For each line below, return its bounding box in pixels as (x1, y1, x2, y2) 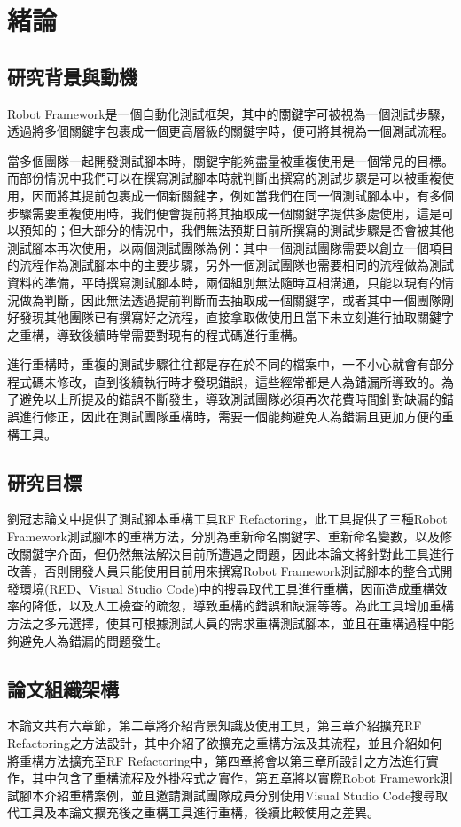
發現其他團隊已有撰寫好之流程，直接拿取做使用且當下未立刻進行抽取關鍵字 (19, 308, 454, 327)
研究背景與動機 (7, 62, 137, 90)
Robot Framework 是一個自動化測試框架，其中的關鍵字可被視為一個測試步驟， (7, 104, 453, 122)
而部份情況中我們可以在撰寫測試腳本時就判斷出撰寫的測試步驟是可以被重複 (7, 169, 441, 187)
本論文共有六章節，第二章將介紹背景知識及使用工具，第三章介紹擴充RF (7, 716, 422, 735)
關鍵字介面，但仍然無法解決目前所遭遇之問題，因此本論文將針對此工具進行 (19, 544, 454, 563)
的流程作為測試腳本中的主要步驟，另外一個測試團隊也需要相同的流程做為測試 (7, 256, 454, 274)
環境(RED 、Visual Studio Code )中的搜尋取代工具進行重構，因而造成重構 (19, 579, 435, 597)
